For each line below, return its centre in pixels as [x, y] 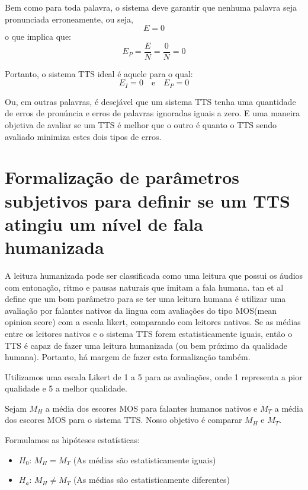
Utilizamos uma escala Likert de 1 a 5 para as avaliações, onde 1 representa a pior [154, 376]
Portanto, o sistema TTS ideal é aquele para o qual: [99, 73]
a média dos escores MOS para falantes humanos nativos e [151, 408]
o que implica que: [38, 36]
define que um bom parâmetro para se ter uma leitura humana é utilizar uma [145, 299]
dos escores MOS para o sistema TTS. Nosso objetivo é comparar [123, 420]
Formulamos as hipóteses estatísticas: [72, 440]
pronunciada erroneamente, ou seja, [69, 19]
